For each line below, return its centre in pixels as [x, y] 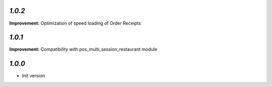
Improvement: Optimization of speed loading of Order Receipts [75, 23]
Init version [33, 76]
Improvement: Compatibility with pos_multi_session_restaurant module [83, 49]
